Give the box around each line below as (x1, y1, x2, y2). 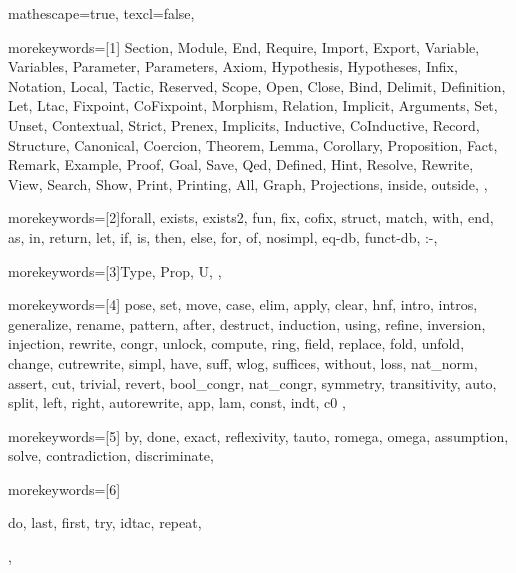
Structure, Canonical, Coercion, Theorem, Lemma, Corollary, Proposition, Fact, (8, 134, 498, 155)
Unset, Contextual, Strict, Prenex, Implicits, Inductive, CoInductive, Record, (8, 114, 480, 135)
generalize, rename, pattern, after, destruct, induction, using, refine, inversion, (8, 313, 486, 334)
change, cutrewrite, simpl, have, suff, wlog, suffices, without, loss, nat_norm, (8, 352, 478, 373)
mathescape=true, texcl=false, (8, 3, 195, 23)
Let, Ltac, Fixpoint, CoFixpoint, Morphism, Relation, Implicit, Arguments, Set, (8, 95, 498, 116)
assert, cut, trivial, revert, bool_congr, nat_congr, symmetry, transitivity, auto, (8, 372, 497, 393)
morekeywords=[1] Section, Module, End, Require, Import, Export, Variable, (8, 36, 480, 57)
